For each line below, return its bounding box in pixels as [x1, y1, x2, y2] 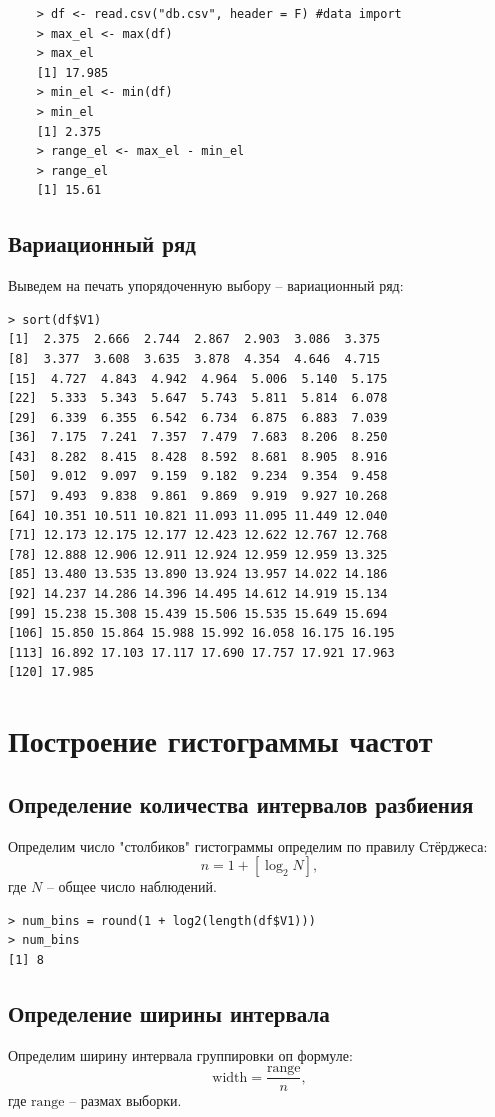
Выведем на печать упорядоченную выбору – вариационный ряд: [8, 275, 404, 296]
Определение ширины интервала [8, 997, 330, 1028]
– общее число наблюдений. [46, 876, 217, 897]
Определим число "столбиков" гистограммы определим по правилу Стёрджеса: [8, 835, 488, 856]
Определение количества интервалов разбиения [8, 788, 474, 819]
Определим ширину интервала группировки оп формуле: [8, 1044, 353, 1065]
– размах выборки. [69, 1090, 182, 1111]
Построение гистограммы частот [8, 720, 433, 761]
